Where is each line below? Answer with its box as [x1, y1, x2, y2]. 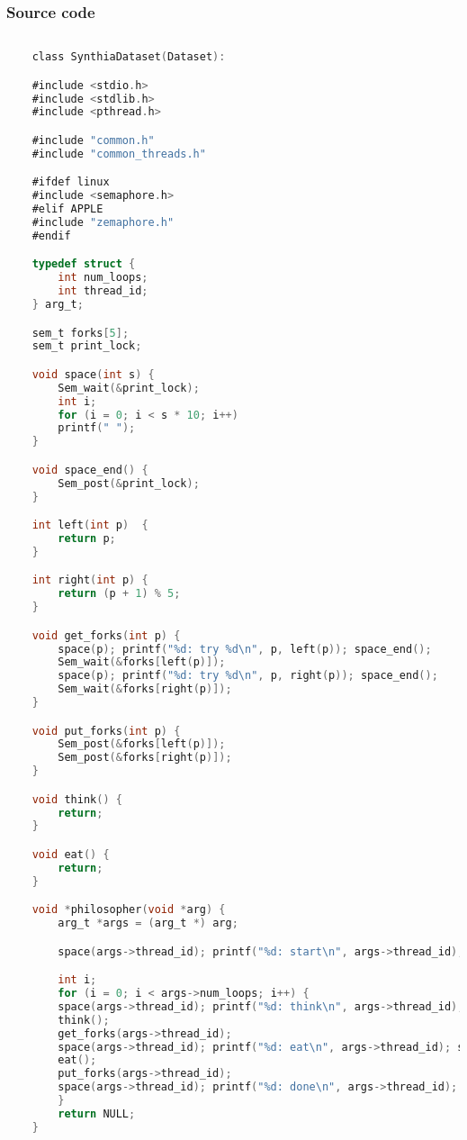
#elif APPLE [31, 203, 103, 216]
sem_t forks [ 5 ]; [31, 326, 130, 339]
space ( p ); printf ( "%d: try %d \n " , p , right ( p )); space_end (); [58, 669, 438, 683]
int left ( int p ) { [31, 519, 148, 532]
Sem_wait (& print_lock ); [58, 381, 200, 394]
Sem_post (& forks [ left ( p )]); [58, 737, 226, 751]
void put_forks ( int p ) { [31, 724, 181, 737]
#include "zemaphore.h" [31, 215, 175, 229]
